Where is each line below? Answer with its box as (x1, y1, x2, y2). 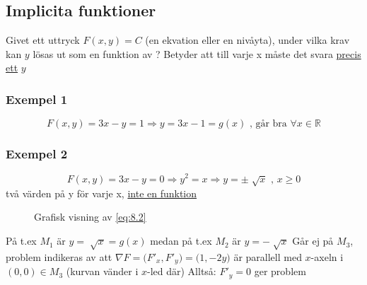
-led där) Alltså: (147, 264, 216, 279)
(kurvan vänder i (66, 264, 139, 279)
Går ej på (292, 233, 334, 248)
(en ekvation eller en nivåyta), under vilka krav (145, 33, 350, 47)
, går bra (249, 119, 287, 129)
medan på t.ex (150, 233, 212, 248)
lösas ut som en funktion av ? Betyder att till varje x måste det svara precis (33, 46, 361, 61)
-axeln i (310, 249, 344, 264)
